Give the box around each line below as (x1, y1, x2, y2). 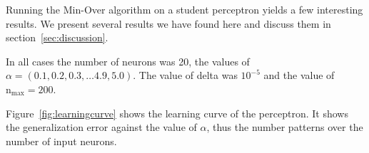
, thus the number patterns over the (206, 120, 363, 134)
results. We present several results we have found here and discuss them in (6, 16, 331, 31)
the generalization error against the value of (6, 120, 197, 134)
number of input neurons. (6, 133, 117, 148)
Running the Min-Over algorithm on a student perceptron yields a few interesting (6, 2, 363, 16)
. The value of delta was (133, 68, 238, 83)
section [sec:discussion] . (6, 30, 108, 45)
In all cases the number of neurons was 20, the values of (6, 53, 250, 68)
